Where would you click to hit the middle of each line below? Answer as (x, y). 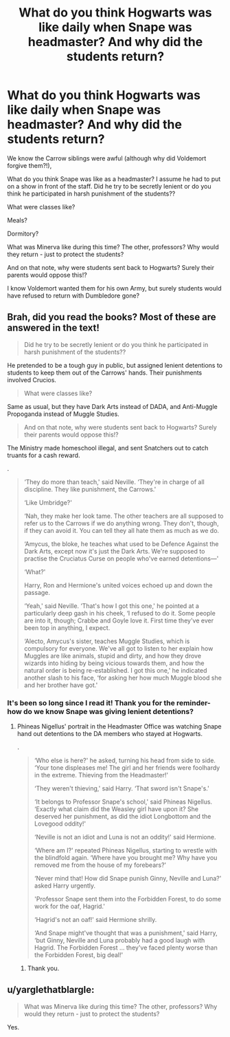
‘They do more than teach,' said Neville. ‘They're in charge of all (114, 482)
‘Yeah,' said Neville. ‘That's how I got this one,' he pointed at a (111, 606)
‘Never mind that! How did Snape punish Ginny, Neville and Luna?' (128, 879)
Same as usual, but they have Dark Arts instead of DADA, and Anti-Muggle (112, 406)
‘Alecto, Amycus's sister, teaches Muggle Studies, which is (107, 641)
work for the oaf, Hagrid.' (69, 906)
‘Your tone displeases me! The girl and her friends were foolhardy (127, 768)
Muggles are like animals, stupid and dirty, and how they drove (112, 656)
